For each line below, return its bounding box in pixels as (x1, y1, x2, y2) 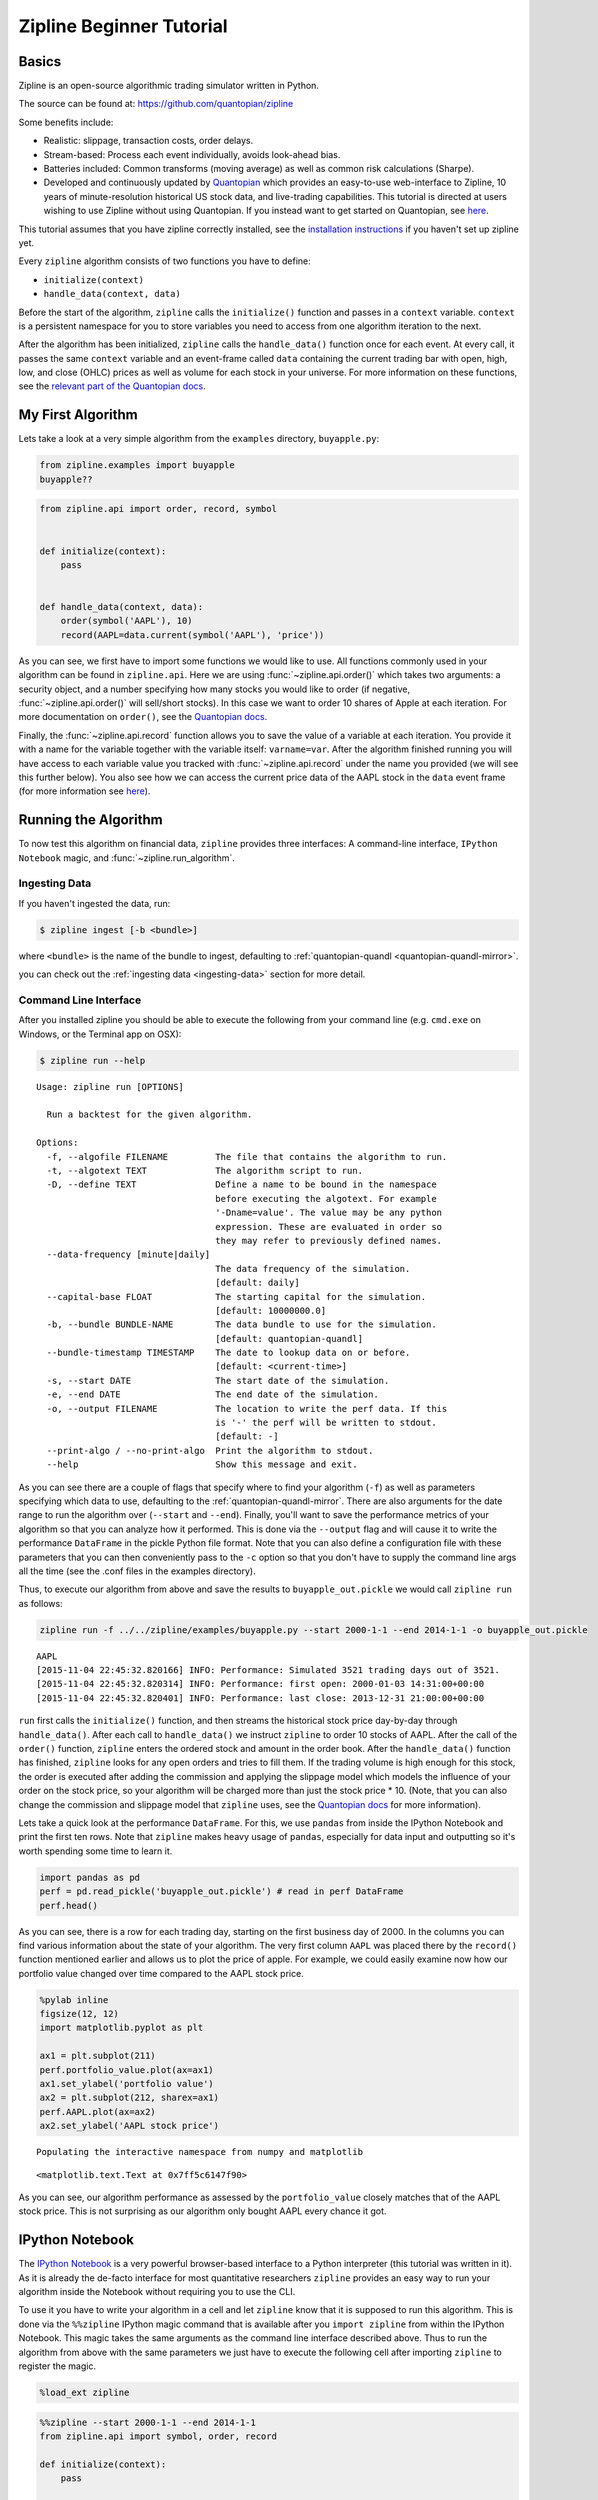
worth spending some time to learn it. (18, 1845, 173, 1857)
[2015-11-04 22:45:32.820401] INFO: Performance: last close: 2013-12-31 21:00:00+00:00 (36, 1692, 485, 1704)
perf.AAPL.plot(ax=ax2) (39, 2106, 157, 2117)
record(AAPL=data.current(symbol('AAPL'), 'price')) (60, 629, 325, 640)
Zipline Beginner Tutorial (18, 15, 228, 37)
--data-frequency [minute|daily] (46, 1249, 211, 1260)
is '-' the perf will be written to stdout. (215, 1417, 437, 1429)
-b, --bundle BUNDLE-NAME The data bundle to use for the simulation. (46, 1319, 437, 1330)
